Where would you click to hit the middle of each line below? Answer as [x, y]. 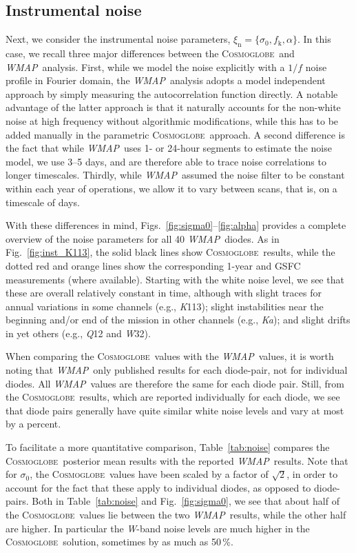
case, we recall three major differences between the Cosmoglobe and [150, 53]
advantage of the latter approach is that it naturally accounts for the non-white [173, 107]
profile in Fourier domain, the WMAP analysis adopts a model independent [166, 80]
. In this [314, 39]
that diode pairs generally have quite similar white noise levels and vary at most [175, 410]
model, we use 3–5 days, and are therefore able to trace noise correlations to [166, 161]
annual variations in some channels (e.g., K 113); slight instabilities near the [165, 306]
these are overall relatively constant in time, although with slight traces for [164, 293]
